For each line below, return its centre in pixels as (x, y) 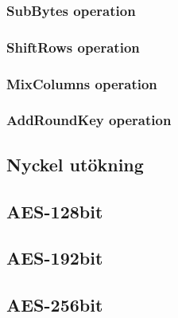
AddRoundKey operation (89, 120)
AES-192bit (55, 258)
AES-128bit (55, 211)
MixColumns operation (82, 83)
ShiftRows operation (73, 47)
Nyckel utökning (75, 164)
